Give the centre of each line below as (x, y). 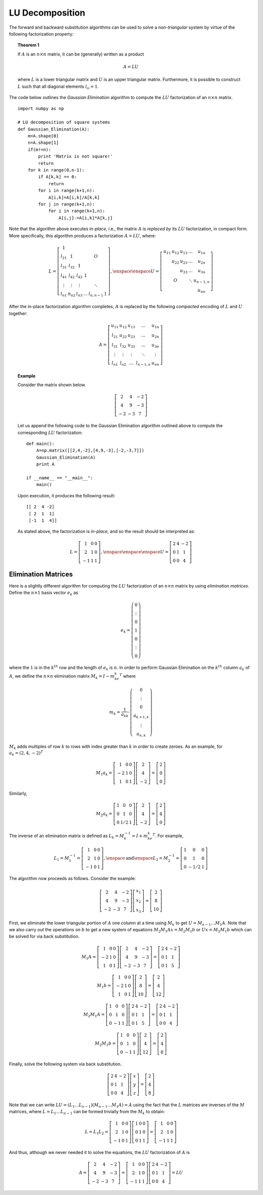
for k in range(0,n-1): (56, 170)
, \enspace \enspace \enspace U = (135, 552)
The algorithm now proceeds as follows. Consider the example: (72, 879)
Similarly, (18, 793)
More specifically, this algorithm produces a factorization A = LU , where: (83, 235)
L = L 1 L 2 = (97, 1133)
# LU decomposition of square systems (64, 122)
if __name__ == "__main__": (60, 478)
